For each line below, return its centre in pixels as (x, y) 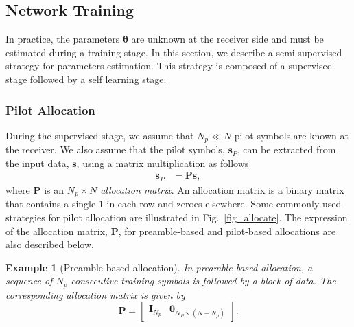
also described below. (50, 244)
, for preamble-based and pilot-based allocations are (227, 230)
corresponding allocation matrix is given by (95, 294)
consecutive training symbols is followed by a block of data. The (203, 281)
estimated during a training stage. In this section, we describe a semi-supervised (174, 52)
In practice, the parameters (63, 39)
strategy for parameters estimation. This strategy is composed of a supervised (169, 66)
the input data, (37, 162)
